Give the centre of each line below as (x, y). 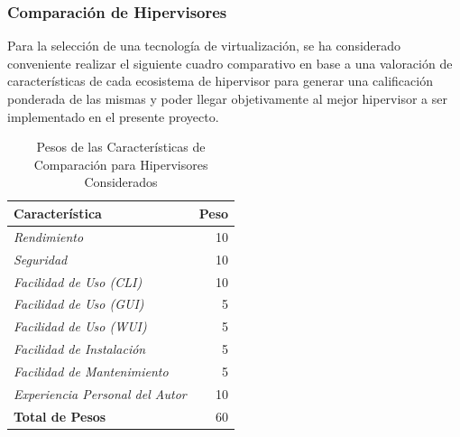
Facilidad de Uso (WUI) (80, 326)
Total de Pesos (60, 416)
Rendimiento (49, 236)
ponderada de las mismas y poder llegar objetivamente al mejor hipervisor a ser (227, 98)
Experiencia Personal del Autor (100, 393)
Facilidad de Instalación (80, 349)
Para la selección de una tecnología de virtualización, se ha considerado (204, 46)
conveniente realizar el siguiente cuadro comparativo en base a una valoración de (230, 63)
